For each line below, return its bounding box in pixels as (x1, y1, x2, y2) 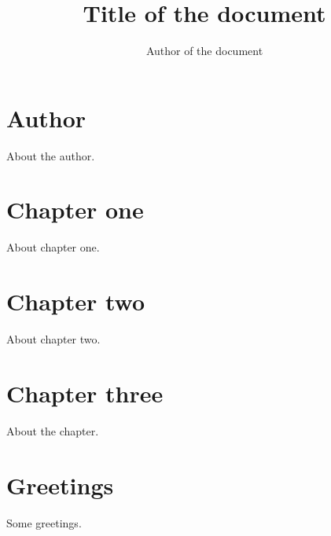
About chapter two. (6, 331, 101, 347)
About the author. (6, 147, 95, 163)
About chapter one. (6, 239, 100, 255)
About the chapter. (6, 422, 99, 439)
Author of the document (145, 42, 263, 59)
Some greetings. (6, 514, 82, 530)
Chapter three (6, 376, 164, 409)
